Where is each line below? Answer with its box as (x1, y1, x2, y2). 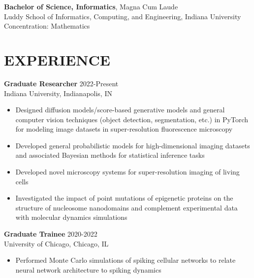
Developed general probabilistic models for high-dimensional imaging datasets (15, 140, 250, 150)
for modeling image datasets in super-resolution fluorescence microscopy (15, 124, 233, 134)
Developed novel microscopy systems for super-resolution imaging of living (15, 167, 240, 177)
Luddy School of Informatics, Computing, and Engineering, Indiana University (4, 11, 241, 21)
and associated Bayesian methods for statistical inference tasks (15, 150, 205, 160)
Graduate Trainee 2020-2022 (4, 229, 97, 239)
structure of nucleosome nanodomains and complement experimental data (15, 202, 238, 212)
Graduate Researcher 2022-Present (4, 78, 119, 88)
